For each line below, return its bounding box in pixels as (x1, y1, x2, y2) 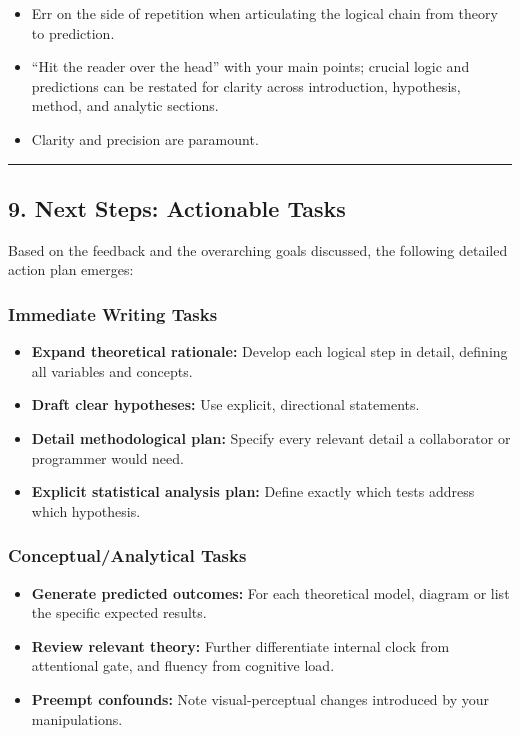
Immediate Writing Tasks (8, 301, 218, 326)
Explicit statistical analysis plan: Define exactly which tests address (31, 481, 475, 502)
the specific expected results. (31, 602, 207, 623)
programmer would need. (31, 447, 184, 468)
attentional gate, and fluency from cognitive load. (31, 655, 335, 676)
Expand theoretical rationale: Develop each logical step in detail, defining (31, 341, 508, 362)
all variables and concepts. (31, 360, 193, 381)
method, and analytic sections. (31, 95, 219, 116)
